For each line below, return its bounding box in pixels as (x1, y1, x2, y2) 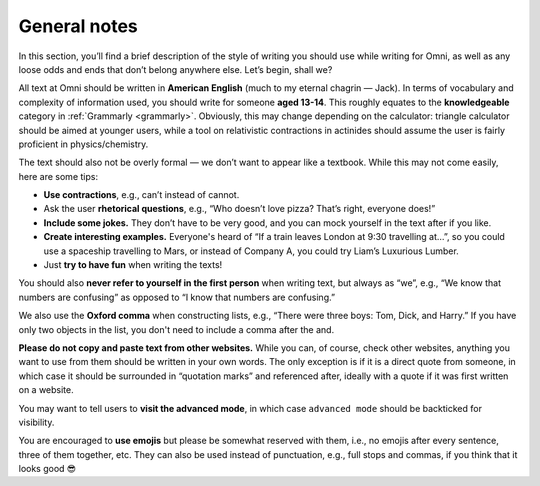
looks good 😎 (18, 463, 77, 475)
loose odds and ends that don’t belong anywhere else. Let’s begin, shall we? (18, 63, 333, 75)
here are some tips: (18, 170, 99, 182)
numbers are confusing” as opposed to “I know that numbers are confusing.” (18, 291, 335, 303)
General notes (18, 15, 139, 37)
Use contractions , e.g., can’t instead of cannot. (43, 189, 240, 201)
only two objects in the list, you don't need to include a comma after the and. (18, 323, 335, 335)
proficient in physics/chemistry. (18, 138, 149, 150)
